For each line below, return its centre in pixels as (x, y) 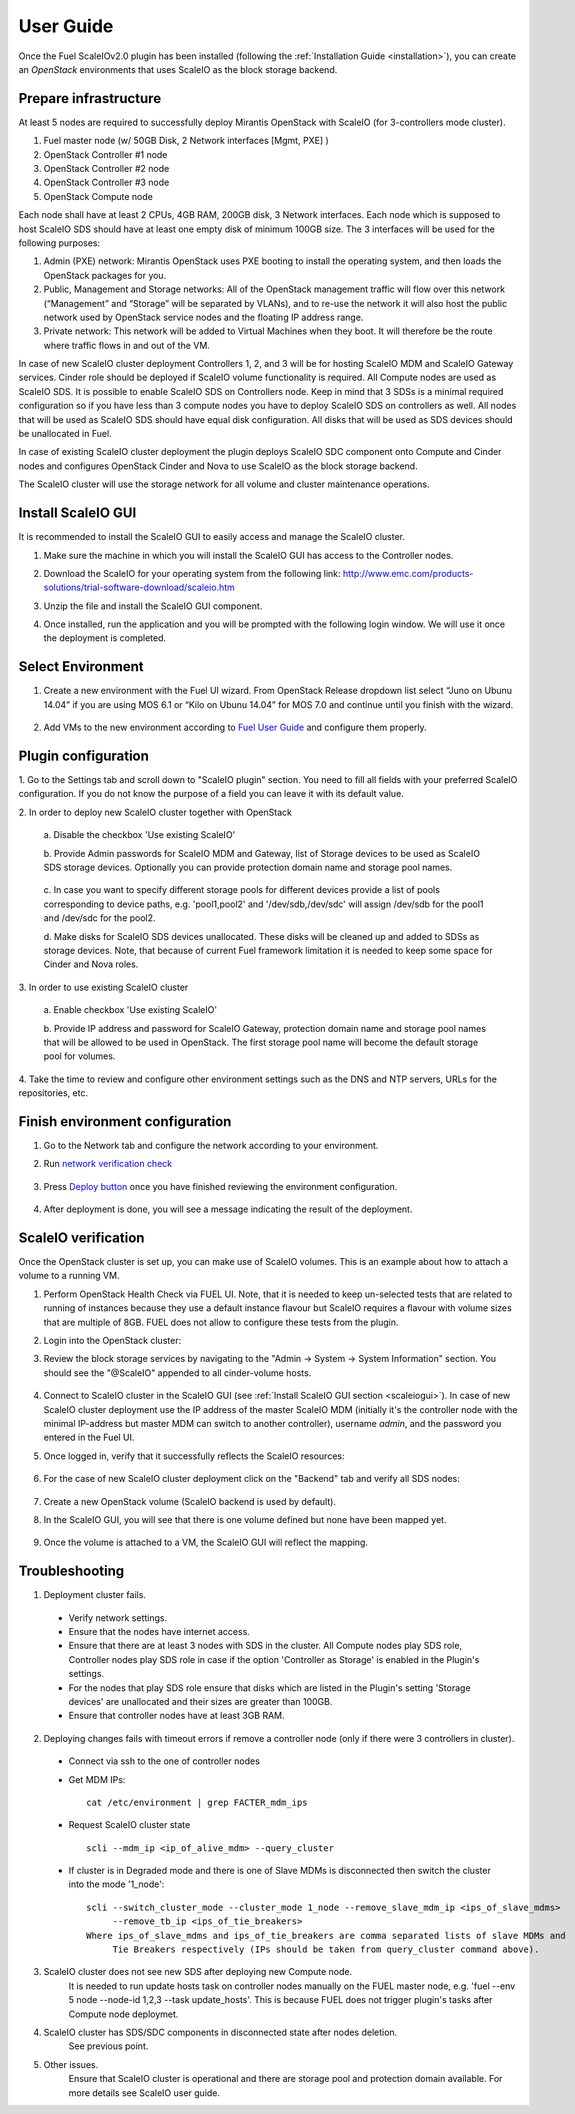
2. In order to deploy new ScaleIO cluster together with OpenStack (155, 812)
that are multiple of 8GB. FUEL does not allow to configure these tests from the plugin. (221, 1322)
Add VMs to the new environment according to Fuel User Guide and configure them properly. (235, 727)
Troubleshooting (71, 1571)
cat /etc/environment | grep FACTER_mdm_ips (197, 1802)
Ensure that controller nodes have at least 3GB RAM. (176, 1716)
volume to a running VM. (69, 1276)
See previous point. (108, 2046)
